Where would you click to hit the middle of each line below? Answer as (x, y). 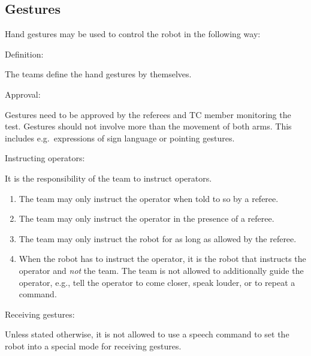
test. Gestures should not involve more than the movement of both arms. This (148, 126)
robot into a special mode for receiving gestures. (93, 346)
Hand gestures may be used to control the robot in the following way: (133, 34)
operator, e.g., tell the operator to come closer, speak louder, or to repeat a (157, 282)
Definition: (24, 54)
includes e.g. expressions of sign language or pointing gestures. (120, 138)
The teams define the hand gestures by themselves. (98, 74)
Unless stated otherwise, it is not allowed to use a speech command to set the (147, 334)
